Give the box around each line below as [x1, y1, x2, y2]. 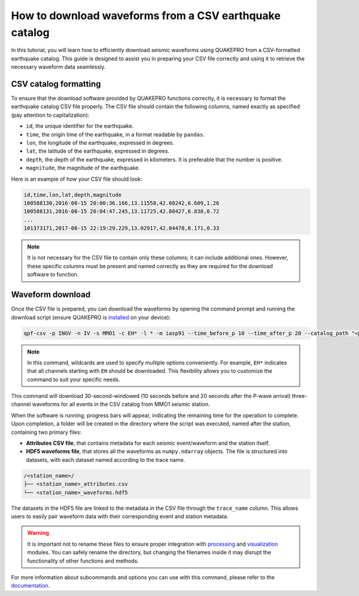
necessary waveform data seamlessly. [11, 63, 106, 71]
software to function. [27, 271, 79, 278]
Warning [27, 530, 49, 537]
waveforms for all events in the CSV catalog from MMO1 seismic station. [32, 401, 211, 408]
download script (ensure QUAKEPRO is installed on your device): [11, 314, 171, 321]
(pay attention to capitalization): [11, 111, 90, 118]
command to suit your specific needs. [27, 376, 121, 383]
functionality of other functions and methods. [27, 557, 139, 564]
